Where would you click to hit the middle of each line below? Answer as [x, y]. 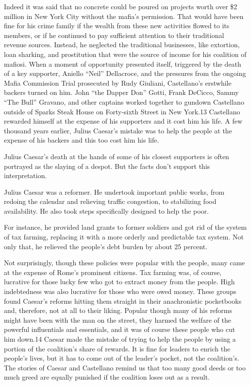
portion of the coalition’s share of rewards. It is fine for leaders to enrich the [117, 348]
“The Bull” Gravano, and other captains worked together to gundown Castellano [124, 101]
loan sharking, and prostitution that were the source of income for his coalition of [125, 54]
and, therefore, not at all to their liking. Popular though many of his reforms [118, 310]
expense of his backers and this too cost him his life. [82, 140]
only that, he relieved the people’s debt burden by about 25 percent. [106, 246]
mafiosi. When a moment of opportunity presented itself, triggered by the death [123, 64]
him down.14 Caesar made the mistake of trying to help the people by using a [120, 339]
